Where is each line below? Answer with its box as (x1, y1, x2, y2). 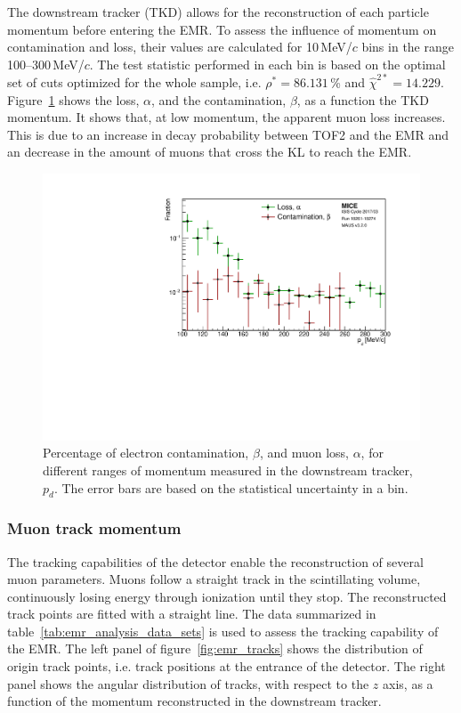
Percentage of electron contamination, (43, 443, 249, 462)
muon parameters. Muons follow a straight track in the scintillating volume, (7, 570, 421, 588)
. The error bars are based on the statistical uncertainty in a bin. (53, 478, 408, 497)
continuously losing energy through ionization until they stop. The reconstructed (7, 587, 447, 605)
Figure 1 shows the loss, (7, 90, 140, 109)
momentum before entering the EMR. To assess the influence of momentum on (7, 20, 437, 38)
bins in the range (361, 37, 454, 56)
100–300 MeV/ (7, 54, 85, 73)
